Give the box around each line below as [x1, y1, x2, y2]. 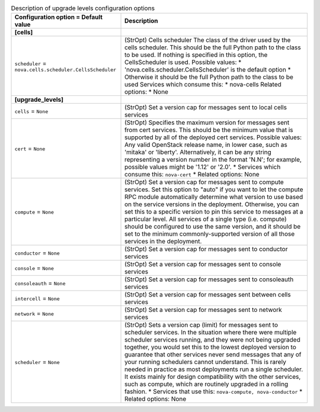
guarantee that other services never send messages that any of [124, 350, 302, 359]
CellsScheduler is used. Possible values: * [124, 58, 242, 66]
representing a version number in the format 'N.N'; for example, [124, 156, 302, 164]
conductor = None [14, 249, 60, 257]
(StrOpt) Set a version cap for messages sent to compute [124, 178, 284, 186]
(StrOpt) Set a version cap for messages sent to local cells [124, 104, 287, 112]
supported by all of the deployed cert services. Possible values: [124, 133, 302, 141]
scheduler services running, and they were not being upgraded [124, 336, 300, 344]
